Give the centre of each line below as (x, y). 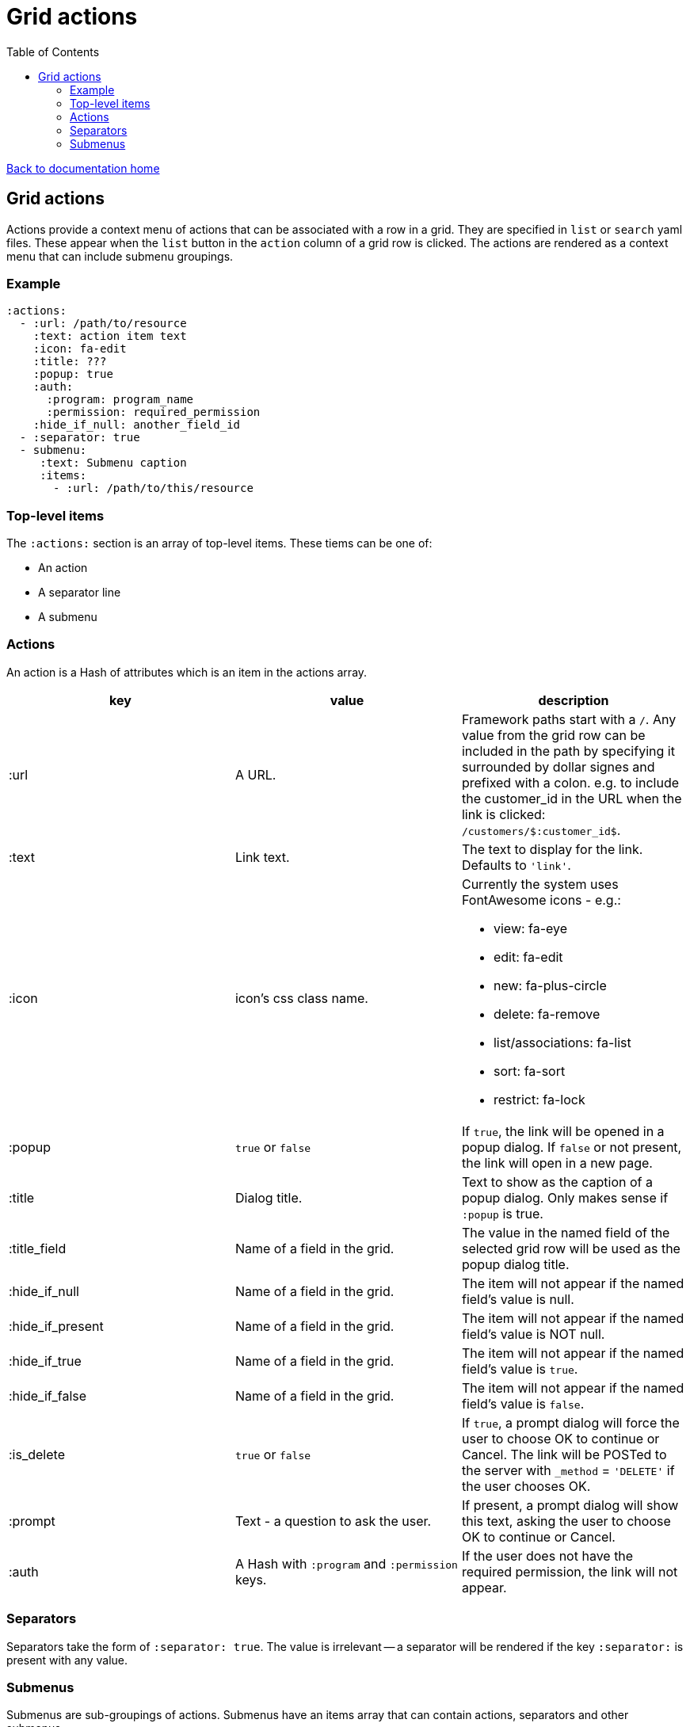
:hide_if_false (48, 1395)
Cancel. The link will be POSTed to (564, 1454)
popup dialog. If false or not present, (572, 1147)
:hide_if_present (56, 1326)
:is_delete (37, 1454)
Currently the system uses (540, 884)
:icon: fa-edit (80, 349)
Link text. (262, 857)
